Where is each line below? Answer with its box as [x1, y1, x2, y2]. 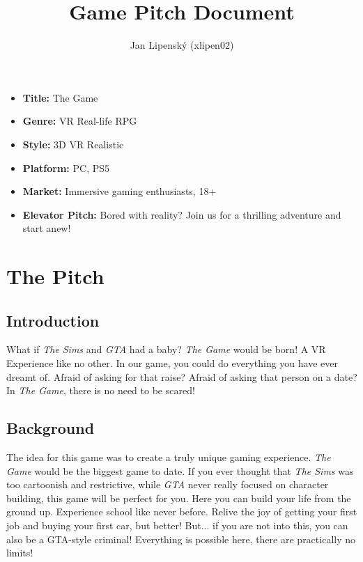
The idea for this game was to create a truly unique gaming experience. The [6, 450, 331, 465]
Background [6, 417, 95, 439]
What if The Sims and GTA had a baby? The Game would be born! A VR [6, 342, 326, 357]
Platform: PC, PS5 [22, 160, 110, 175]
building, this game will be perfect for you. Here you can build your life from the [6, 490, 351, 505]
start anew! [22, 221, 71, 235]
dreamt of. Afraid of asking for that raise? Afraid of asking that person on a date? [6, 369, 357, 384]
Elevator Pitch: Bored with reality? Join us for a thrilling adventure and [22, 207, 341, 221]
